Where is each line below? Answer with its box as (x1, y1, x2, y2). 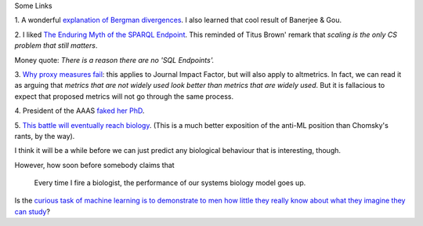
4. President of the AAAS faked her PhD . (14, 106, 145, 115)
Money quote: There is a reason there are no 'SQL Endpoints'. (14, 55, 215, 64)
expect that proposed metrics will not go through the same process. (14, 91, 234, 101)
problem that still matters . (14, 41, 98, 50)
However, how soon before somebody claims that (14, 160, 175, 169)
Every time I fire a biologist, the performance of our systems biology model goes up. (34, 178, 306, 188)
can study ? (14, 206, 51, 216)
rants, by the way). (14, 131, 75, 140)
